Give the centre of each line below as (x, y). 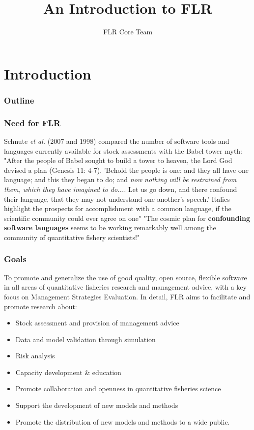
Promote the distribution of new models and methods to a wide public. (123, 421)
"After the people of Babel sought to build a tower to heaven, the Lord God (118, 160)
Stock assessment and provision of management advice (97, 323)
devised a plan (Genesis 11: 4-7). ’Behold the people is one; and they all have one (126, 170)
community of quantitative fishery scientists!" (72, 237)
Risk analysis (35, 356)
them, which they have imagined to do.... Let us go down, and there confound (121, 189)
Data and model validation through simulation (85, 339)
